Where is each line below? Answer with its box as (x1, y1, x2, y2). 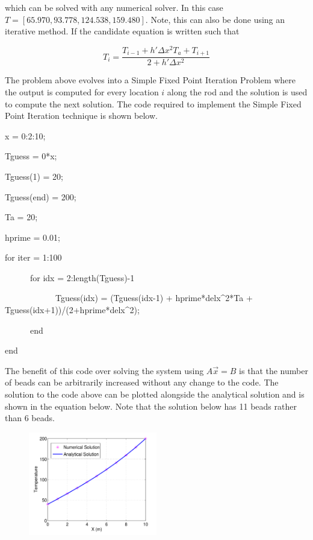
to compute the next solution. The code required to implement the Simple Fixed (5, 97, 302, 110)
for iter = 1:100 (5, 251, 62, 264)
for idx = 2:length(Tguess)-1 (29, 271, 135, 284)
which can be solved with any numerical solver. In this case (5, 1, 223, 13)
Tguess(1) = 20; (5, 170, 63, 182)
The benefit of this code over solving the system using (5, 364, 204, 376)
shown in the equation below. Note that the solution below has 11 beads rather (5, 399, 297, 412)
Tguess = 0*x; (5, 150, 57, 162)
